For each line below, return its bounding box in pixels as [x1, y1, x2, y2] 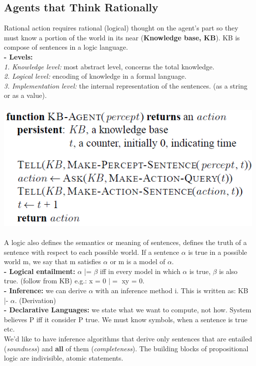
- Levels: [4, 51, 33, 61]
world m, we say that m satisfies [4, 256, 101, 267]
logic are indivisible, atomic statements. [4, 353, 124, 363]
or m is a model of [110, 256, 165, 267]
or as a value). [4, 90, 47, 100]
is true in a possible [188, 246, 247, 257]
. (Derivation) [15, 295, 56, 305]
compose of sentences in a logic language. [4, 42, 128, 52]
